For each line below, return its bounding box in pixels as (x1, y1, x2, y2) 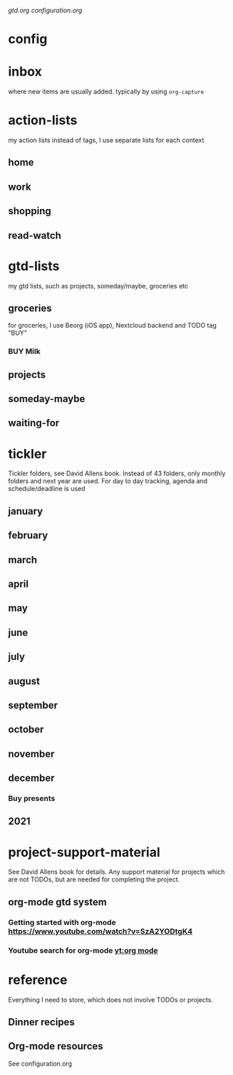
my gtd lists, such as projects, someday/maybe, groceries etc (8, 281, 188, 290)
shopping (8, 205, 52, 217)
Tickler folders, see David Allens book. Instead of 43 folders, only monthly (8, 469, 226, 478)
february (8, 530, 48, 542)
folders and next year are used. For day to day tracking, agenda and (8, 477, 208, 485)
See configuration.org (8, 1059, 73, 1068)
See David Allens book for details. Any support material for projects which (8, 867, 225, 877)
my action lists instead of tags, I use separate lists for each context (8, 136, 204, 145)
